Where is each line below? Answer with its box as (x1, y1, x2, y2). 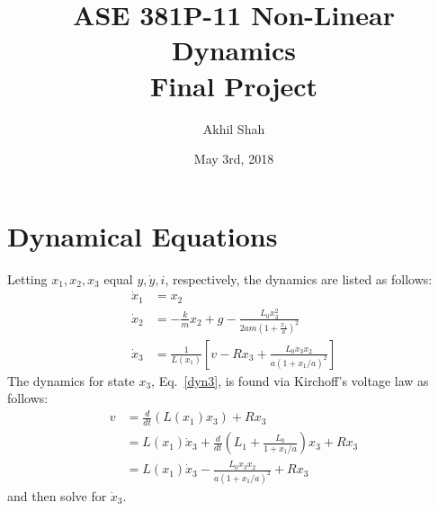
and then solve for (7, 486, 107, 505)
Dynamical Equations (7, 217, 278, 254)
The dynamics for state (7, 371, 135, 390)
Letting (7, 269, 48, 288)
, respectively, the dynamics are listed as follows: (165, 269, 433, 288)
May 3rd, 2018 (193, 149, 274, 168)
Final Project (149, 67, 318, 103)
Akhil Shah (202, 119, 265, 138)
